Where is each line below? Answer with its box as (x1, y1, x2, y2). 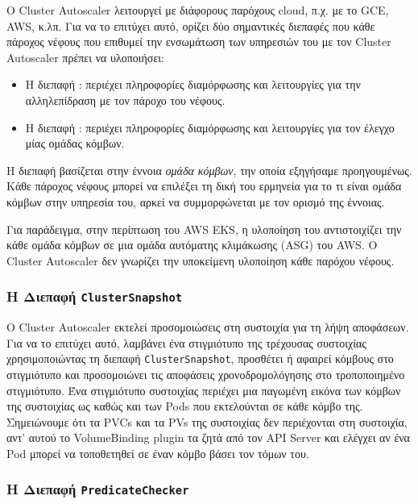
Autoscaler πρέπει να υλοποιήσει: (6, 48, 164, 65)
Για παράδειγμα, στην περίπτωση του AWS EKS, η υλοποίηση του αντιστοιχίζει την (6, 220, 402, 237)
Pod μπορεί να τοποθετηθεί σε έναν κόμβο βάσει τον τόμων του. (6, 444, 309, 461)
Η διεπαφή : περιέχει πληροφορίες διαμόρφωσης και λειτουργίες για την (25, 76, 361, 93)
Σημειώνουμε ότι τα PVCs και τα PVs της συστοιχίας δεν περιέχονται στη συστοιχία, (6, 413, 408, 430)
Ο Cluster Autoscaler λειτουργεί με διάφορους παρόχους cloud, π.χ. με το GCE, (6, 2, 389, 18)
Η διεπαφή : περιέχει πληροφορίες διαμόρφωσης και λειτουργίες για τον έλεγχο (25, 119, 395, 135)
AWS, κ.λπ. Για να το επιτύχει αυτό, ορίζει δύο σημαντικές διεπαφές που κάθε (6, 17, 375, 34)
